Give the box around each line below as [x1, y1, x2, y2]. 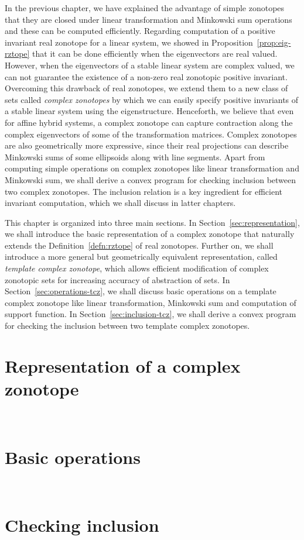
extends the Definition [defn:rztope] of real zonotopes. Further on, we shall [5, 239, 274, 251]
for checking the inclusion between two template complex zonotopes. [5, 319, 250, 332]
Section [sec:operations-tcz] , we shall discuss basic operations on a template [5, 285, 276, 297]
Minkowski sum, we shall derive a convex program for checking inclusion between [5, 173, 296, 185]
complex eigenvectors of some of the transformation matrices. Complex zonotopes [5, 128, 297, 140]
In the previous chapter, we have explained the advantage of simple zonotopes [5, 2, 285, 13]
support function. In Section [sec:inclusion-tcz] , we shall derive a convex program [5, 308, 296, 320]
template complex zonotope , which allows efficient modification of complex [5, 262, 269, 274]
